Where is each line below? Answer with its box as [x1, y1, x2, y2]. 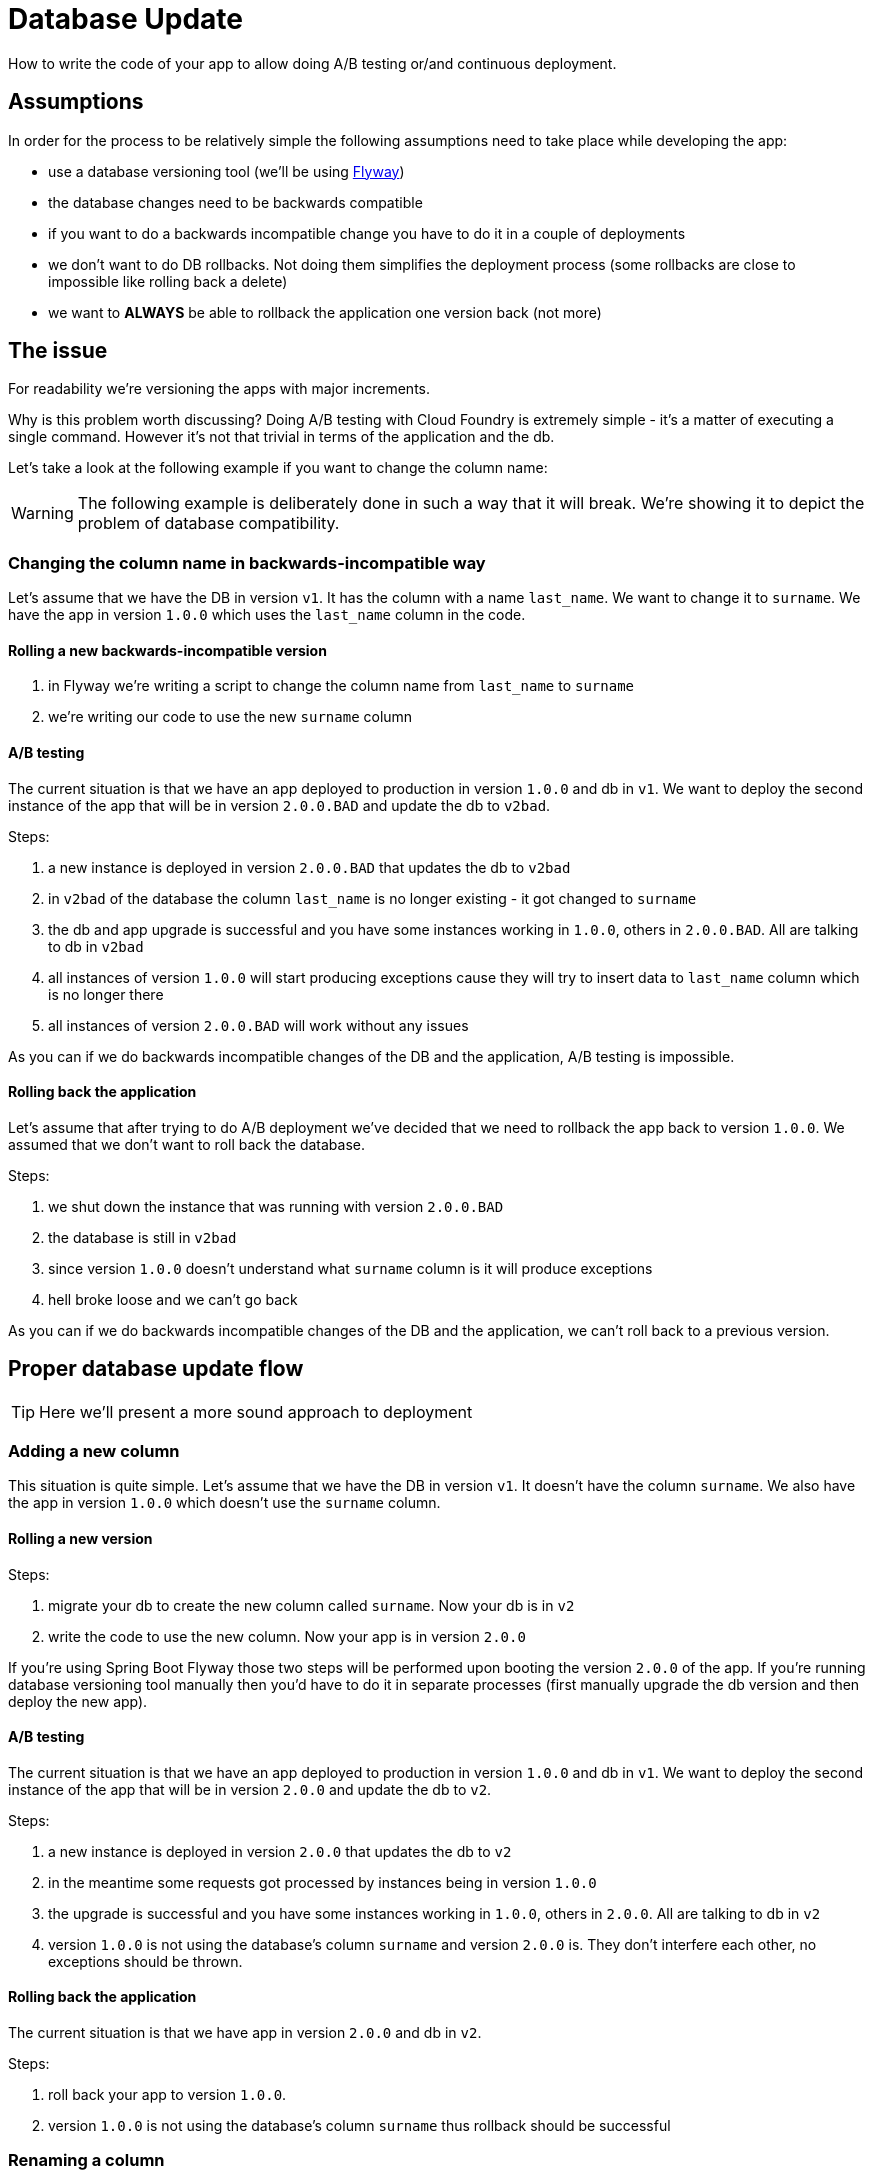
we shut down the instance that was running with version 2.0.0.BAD [48, 1197, 504, 1215]
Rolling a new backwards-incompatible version [8, 641, 327, 659]
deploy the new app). [8, 1692, 148, 1710]
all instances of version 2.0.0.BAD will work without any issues [48, 1016, 469, 1034]
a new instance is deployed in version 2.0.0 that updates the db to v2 [48, 1842, 512, 1860]
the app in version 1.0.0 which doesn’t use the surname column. [8, 1494, 441, 1512]
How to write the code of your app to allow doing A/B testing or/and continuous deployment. [8, 54, 617, 72]
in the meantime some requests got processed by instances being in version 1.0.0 [48, 1873, 597, 1891]
